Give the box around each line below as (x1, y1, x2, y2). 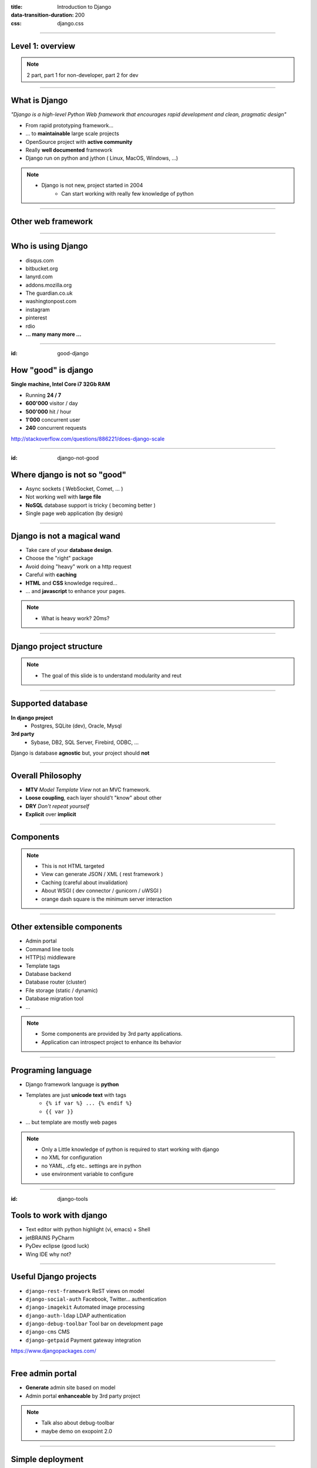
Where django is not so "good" (11, 470, 126, 480)
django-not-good (57, 454, 99, 462)
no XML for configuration (41, 1154, 102, 1161)
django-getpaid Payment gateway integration (25, 1336, 141, 1344)
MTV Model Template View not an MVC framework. (25, 786, 151, 793)
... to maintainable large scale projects (25, 130, 120, 137)
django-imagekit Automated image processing (25, 1304, 145, 1311)
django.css (57, 19, 84, 26)
